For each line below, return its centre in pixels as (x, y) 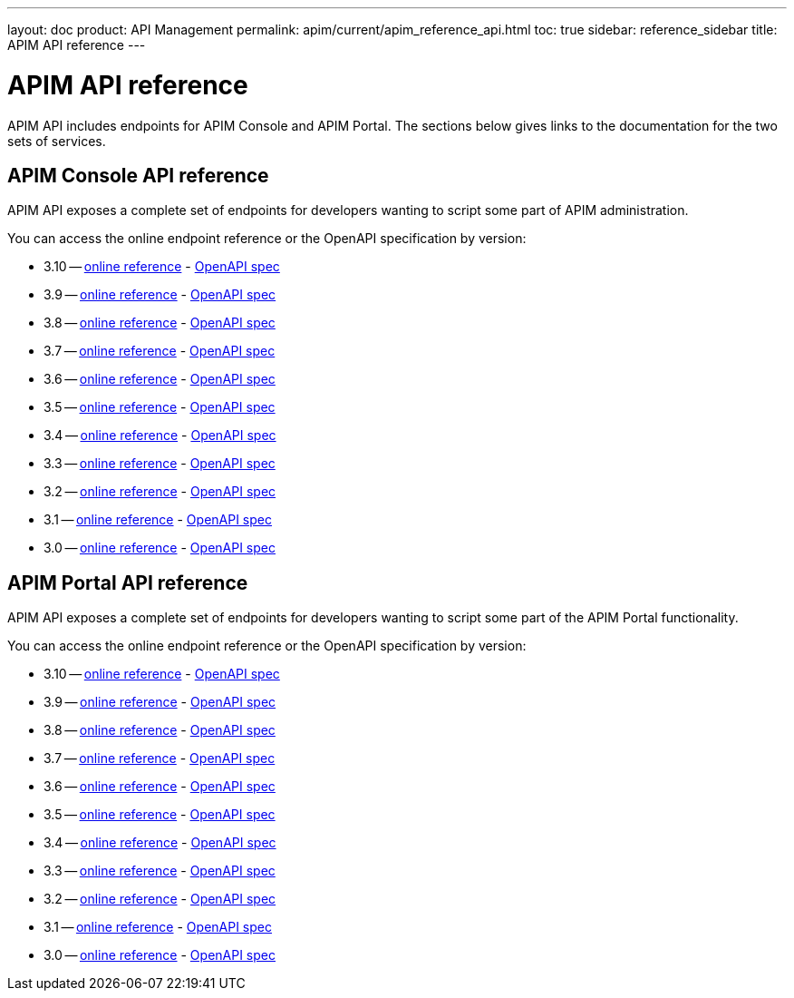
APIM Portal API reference (128, 582)
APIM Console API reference (138, 175)
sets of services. (57, 141)
